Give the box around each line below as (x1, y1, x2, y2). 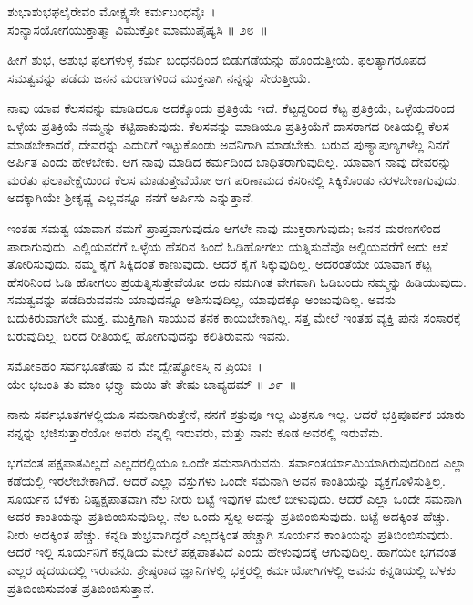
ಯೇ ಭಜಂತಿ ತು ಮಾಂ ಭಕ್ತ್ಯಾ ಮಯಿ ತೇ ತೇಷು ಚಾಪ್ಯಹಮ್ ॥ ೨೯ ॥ (7, 374, 297, 393)
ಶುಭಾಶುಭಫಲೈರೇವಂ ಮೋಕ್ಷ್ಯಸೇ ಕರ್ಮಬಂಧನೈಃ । (7, 2, 216, 20)
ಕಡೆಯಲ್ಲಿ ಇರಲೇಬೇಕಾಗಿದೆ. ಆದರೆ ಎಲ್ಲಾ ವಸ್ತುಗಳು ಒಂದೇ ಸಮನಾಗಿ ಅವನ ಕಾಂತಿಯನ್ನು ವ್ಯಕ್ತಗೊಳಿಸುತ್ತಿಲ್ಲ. (7, 471, 446, 490)
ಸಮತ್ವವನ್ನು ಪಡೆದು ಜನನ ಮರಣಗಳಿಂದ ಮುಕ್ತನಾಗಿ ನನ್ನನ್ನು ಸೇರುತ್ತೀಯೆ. (7, 67, 311, 87)
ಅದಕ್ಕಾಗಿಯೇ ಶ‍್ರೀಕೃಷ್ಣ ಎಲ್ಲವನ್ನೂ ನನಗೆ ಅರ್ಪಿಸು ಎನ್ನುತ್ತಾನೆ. (7, 188, 254, 207)
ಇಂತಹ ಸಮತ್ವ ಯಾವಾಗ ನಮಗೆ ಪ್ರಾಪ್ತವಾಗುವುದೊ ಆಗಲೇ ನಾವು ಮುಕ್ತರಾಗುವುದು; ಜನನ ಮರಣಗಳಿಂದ (7, 218, 441, 237)
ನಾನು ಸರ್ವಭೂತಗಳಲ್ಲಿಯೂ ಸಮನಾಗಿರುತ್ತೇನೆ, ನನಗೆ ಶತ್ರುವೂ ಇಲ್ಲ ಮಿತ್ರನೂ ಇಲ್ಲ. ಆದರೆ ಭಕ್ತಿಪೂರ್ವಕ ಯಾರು (7, 405, 466, 424)
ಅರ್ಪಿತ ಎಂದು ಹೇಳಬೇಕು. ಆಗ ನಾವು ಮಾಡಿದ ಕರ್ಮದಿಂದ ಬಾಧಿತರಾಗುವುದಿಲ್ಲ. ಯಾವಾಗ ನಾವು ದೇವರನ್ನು (7, 152, 452, 171)
